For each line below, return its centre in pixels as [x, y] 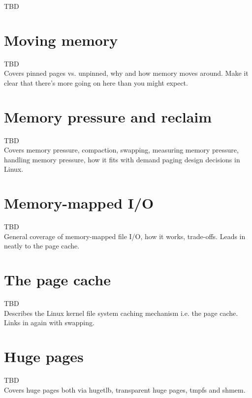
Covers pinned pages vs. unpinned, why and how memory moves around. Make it [126, 73]
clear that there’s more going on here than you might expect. [96, 82]
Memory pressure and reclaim [108, 116]
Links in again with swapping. [49, 322]
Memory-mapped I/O [79, 203]
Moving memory [61, 40]
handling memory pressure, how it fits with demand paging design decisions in [122, 159]
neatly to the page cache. [42, 246]
